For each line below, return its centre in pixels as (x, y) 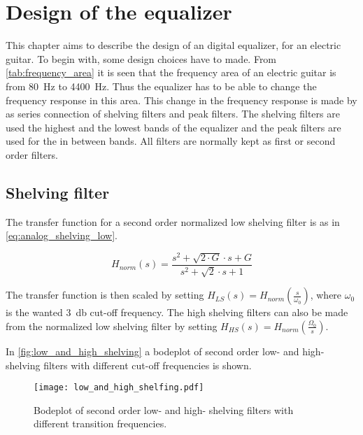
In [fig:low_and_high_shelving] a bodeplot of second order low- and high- (165, 351)
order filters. (32, 154)
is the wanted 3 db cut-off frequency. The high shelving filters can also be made (177, 312)
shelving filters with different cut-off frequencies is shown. (129, 365)
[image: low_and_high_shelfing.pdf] (119, 388)
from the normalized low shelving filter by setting (112, 326)
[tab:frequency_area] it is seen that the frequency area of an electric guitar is (171, 72)
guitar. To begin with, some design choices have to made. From (141, 58)
